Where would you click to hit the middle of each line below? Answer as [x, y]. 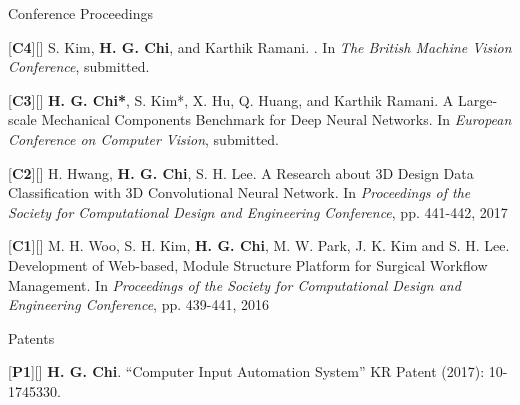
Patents [31, 337]
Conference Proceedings [81, 13]
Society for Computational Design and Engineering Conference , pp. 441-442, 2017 [258, 211]
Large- [477, 99]
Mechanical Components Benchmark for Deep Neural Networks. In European [276, 119]
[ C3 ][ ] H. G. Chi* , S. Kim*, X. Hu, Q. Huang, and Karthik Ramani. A [231, 99]
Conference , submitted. [79, 66]
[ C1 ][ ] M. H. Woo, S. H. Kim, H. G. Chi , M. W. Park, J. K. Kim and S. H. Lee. [259, 245]
